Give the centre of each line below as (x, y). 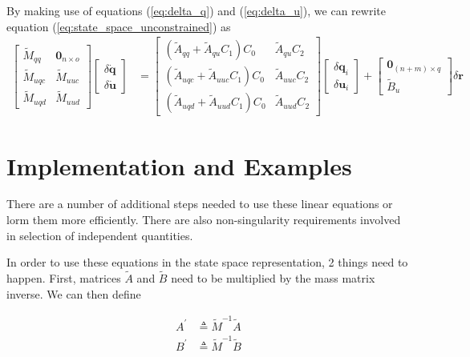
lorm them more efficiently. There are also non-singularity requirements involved (204, 220)
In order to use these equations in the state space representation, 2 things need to (207, 262)
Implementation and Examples (179, 165)
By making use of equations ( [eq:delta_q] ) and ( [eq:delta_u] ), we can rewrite (196, 10)
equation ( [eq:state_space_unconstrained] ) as (119, 26)
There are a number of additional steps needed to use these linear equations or (200, 204)
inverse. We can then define (74, 293)
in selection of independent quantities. (100, 235)
